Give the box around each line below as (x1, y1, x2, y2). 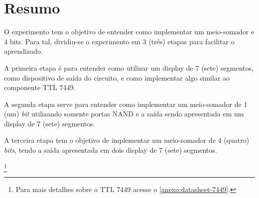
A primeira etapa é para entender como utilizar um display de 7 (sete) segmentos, (4, 62, 254, 73)
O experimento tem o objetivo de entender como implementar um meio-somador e (4, 26, 255, 37)
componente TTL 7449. (4, 82, 76, 93)
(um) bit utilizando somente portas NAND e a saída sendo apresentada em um (4, 108, 244, 119)
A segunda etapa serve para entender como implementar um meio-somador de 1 (4, 99, 248, 109)
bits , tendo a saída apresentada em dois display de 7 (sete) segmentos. (4, 145, 217, 155)
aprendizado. (4, 46, 43, 56)
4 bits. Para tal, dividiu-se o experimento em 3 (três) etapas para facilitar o (4, 36, 235, 46)
